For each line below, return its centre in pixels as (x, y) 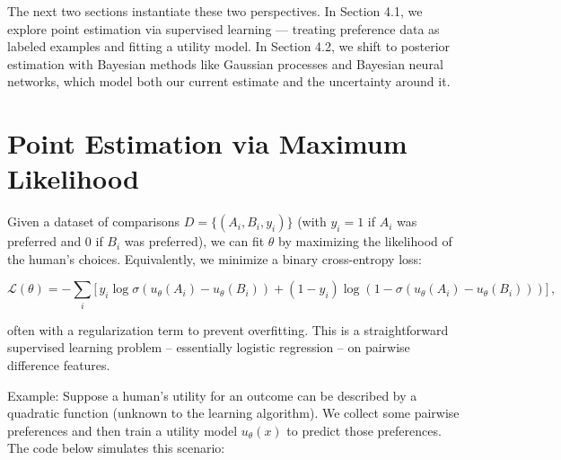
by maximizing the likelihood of (365, 241)
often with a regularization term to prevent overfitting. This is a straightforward (228, 329)
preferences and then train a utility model (123, 430)
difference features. (59, 364)
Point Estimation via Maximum (207, 143)
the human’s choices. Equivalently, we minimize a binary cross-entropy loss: (215, 258)
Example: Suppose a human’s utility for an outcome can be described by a (212, 395)
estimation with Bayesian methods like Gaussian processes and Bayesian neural (225, 63)
